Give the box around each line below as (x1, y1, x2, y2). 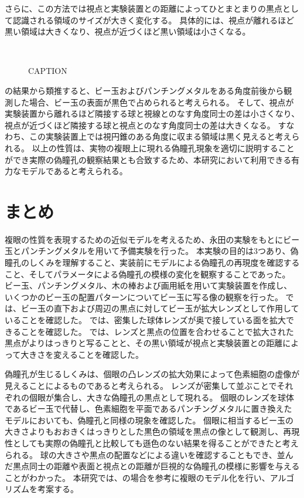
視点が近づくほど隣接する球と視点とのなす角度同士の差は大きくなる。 (5, 118, 275, 131)
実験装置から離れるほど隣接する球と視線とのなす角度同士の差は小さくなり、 (5, 107, 300, 120)
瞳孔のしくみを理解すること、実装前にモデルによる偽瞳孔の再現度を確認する (5, 256, 300, 269)
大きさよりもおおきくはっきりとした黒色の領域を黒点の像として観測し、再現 (5, 425, 300, 438)
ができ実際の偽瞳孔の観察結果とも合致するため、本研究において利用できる (5, 153, 292, 165)
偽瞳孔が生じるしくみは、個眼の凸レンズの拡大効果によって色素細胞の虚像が (5, 368, 300, 380)
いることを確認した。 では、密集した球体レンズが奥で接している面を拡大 (5, 314, 286, 326)
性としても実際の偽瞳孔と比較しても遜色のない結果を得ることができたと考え (5, 436, 299, 449)
